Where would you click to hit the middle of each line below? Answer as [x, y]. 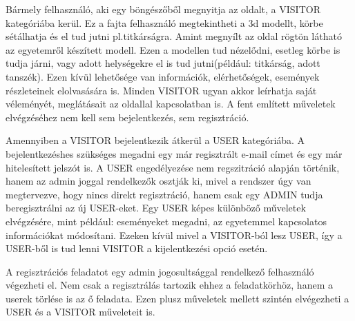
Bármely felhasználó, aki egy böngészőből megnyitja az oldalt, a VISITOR [163, 9]
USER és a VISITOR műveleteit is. [80, 312]
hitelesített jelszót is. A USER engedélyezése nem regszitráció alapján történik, [173, 167]
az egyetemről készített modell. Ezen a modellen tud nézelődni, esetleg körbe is [173, 49]
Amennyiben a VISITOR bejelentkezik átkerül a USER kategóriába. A [155, 140]
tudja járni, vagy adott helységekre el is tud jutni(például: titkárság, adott [163, 63]
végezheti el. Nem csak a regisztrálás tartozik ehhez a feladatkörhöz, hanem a [169, 285]
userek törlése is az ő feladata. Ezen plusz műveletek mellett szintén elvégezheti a [177, 298]
